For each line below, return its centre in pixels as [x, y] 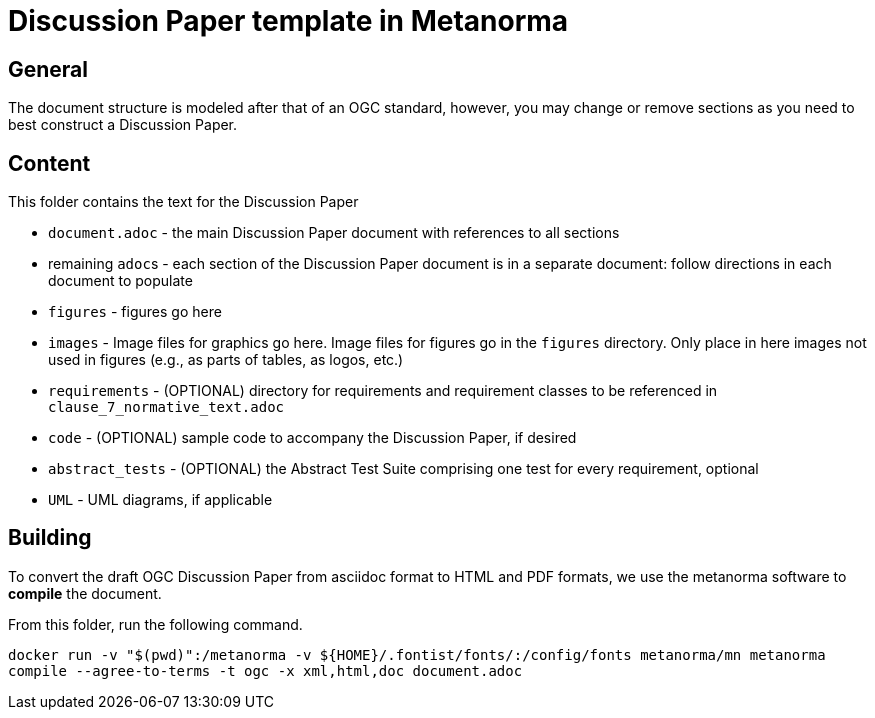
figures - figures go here [135, 312]
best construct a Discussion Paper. [123, 125]
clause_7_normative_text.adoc [166, 407]
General [48, 69]
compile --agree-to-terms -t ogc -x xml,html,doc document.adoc [265, 670]
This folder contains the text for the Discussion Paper [183, 202]
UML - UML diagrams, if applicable [160, 500]
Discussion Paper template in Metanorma [288, 21]
